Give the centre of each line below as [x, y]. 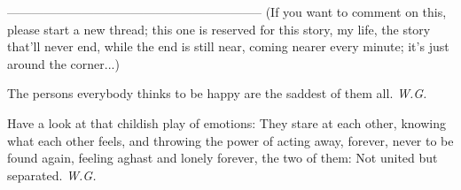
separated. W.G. [52, 175]
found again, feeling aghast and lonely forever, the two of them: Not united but [223, 158]
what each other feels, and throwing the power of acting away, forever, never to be [230, 140]
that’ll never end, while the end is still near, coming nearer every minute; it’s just [228, 46]
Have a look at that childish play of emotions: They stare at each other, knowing [227, 122]
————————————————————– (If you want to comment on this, [227, 11]
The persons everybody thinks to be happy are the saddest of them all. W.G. [217, 93]
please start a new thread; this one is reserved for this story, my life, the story [219, 29]
